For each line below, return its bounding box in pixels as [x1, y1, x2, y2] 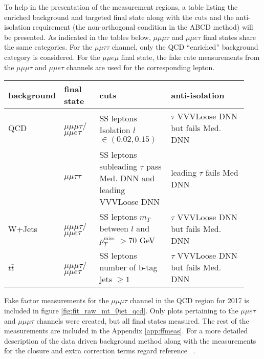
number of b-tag [99, 261, 158, 273]
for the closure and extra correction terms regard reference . [4, 345, 195, 356]
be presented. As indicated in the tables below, [4, 31, 151, 42]
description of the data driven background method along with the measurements [4, 335, 256, 346]
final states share [203, 31, 256, 42]
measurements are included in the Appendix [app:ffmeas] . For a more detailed [4, 325, 248, 336]
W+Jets [8, 222, 37, 235]
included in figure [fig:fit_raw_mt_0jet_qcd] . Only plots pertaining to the [4, 305, 238, 315]
